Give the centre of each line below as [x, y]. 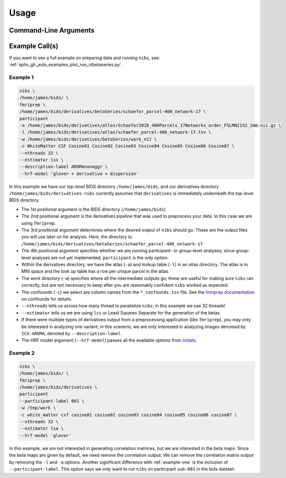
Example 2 [22, 353]
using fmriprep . [39, 223]
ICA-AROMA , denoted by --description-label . [72, 333]
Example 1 [21, 77]
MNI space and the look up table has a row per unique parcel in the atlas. [95, 272]
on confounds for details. [47, 299]
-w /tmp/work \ [38, 408]
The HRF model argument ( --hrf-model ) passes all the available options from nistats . [109, 341]
